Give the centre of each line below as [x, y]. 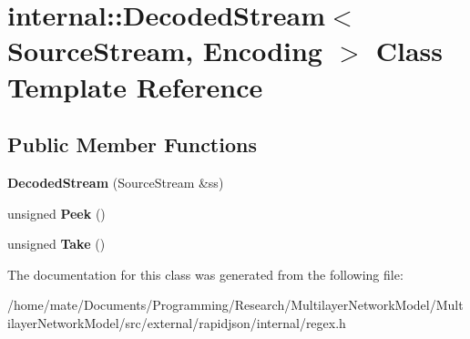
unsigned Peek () [56, 213]
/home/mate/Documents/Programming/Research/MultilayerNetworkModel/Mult [235, 305]
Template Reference [135, 86]
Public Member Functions [132, 144]
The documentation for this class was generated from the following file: [205, 274]
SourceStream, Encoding [165, 51]
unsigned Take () [56, 244]
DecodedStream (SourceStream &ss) [116, 182]
